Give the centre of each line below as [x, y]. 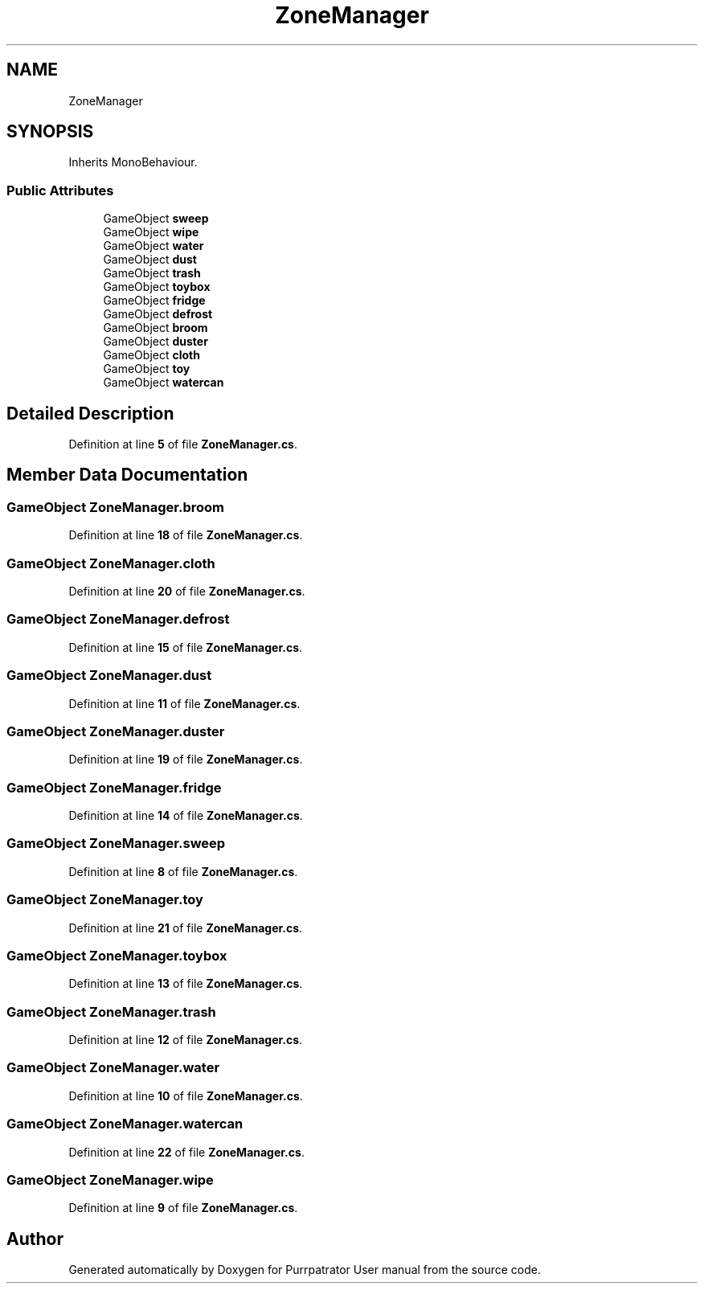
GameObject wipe [151, 232]
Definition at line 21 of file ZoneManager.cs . [186, 928]
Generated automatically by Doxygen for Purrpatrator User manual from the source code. [305, 1270]
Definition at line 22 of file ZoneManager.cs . [186, 1152]
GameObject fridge [154, 301]
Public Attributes [60, 190]
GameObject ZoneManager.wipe [110, 1179]
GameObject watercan [164, 383]
